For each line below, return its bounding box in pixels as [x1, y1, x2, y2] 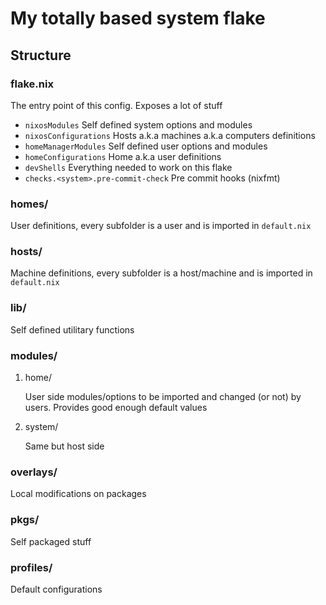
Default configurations [10, 583, 103, 595]
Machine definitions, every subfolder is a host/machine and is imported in [10, 267, 313, 279]
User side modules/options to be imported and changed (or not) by [24, 391, 302, 403]
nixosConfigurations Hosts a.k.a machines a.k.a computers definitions [24, 129, 316, 141]
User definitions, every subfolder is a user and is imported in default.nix [10, 220, 312, 232]
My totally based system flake [10, 7, 266, 30]
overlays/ [10, 465, 58, 479]
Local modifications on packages [10, 488, 147, 500]
